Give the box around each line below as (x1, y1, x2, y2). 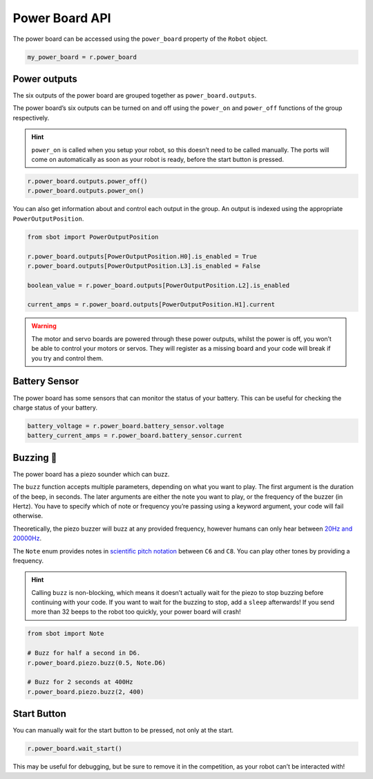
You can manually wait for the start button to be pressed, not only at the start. (12, 726, 234, 735)
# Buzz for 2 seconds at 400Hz (27, 678, 134, 686)
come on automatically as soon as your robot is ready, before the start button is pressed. (31, 155, 285, 163)
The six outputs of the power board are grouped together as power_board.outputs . (12, 91, 257, 100)
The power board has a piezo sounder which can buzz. (12, 470, 170, 478)
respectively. (12, 113, 50, 122)
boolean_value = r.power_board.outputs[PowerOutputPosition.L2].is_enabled (27, 281, 290, 289)
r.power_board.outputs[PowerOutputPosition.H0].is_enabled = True (27, 253, 257, 260)
